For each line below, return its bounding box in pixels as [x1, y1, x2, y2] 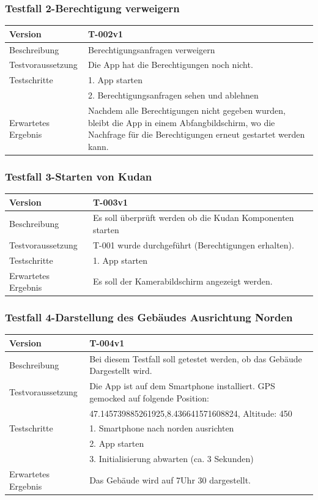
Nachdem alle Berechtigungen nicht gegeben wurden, [87, 103, 286, 116]
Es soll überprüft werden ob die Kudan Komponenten [92, 211, 294, 224]
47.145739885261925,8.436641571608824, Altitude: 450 [89, 406, 292, 419]
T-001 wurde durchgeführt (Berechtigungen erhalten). [92, 238, 294, 251]
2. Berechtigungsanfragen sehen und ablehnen [87, 89, 259, 102]
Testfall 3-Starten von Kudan [5, 168, 152, 184]
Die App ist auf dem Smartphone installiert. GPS [89, 379, 275, 392]
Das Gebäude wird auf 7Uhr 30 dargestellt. [89, 473, 251, 486]
